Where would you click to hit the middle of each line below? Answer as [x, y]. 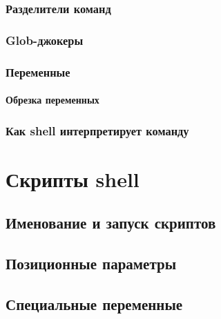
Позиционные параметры [91, 263]
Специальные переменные [94, 303]
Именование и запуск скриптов [111, 223]
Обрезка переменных [52, 100]
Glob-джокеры [45, 40]
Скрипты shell [73, 178]
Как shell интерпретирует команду [97, 130]
